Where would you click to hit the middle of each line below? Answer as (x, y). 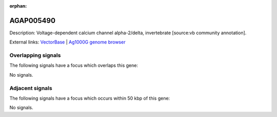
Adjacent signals (31, 88)
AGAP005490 (33, 20)
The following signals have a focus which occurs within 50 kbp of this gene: (90, 98)
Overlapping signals (35, 55)
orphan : (18, 6)
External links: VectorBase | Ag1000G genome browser (67, 42)
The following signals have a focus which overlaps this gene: (74, 65)
